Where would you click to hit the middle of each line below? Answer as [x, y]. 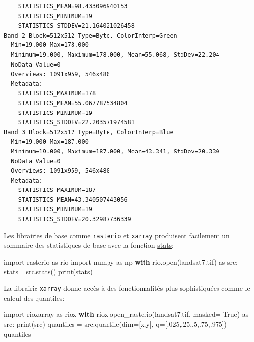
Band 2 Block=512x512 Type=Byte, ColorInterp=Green [91, 35]
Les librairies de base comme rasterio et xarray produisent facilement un [117, 235]
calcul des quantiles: [34, 297]
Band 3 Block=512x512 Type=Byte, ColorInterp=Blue [89, 132]
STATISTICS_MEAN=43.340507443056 [73, 200]
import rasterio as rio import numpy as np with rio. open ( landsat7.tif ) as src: [121, 261]
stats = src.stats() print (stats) [48, 271]
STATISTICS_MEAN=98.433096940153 [73, 6]
